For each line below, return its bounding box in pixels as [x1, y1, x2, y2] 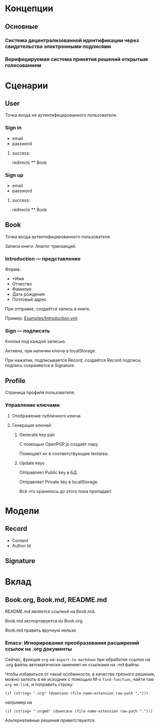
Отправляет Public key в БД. [19, 469, 79, 475]
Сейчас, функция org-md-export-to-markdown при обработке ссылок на [5, 656, 150, 662]
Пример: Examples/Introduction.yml [5, 315, 78, 321]
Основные [5, 22, 39, 31]
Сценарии [5, 80, 48, 91]
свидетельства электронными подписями [5, 43, 112, 50]
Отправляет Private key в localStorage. [19, 479, 98, 485]
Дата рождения [12, 291, 45, 297]
